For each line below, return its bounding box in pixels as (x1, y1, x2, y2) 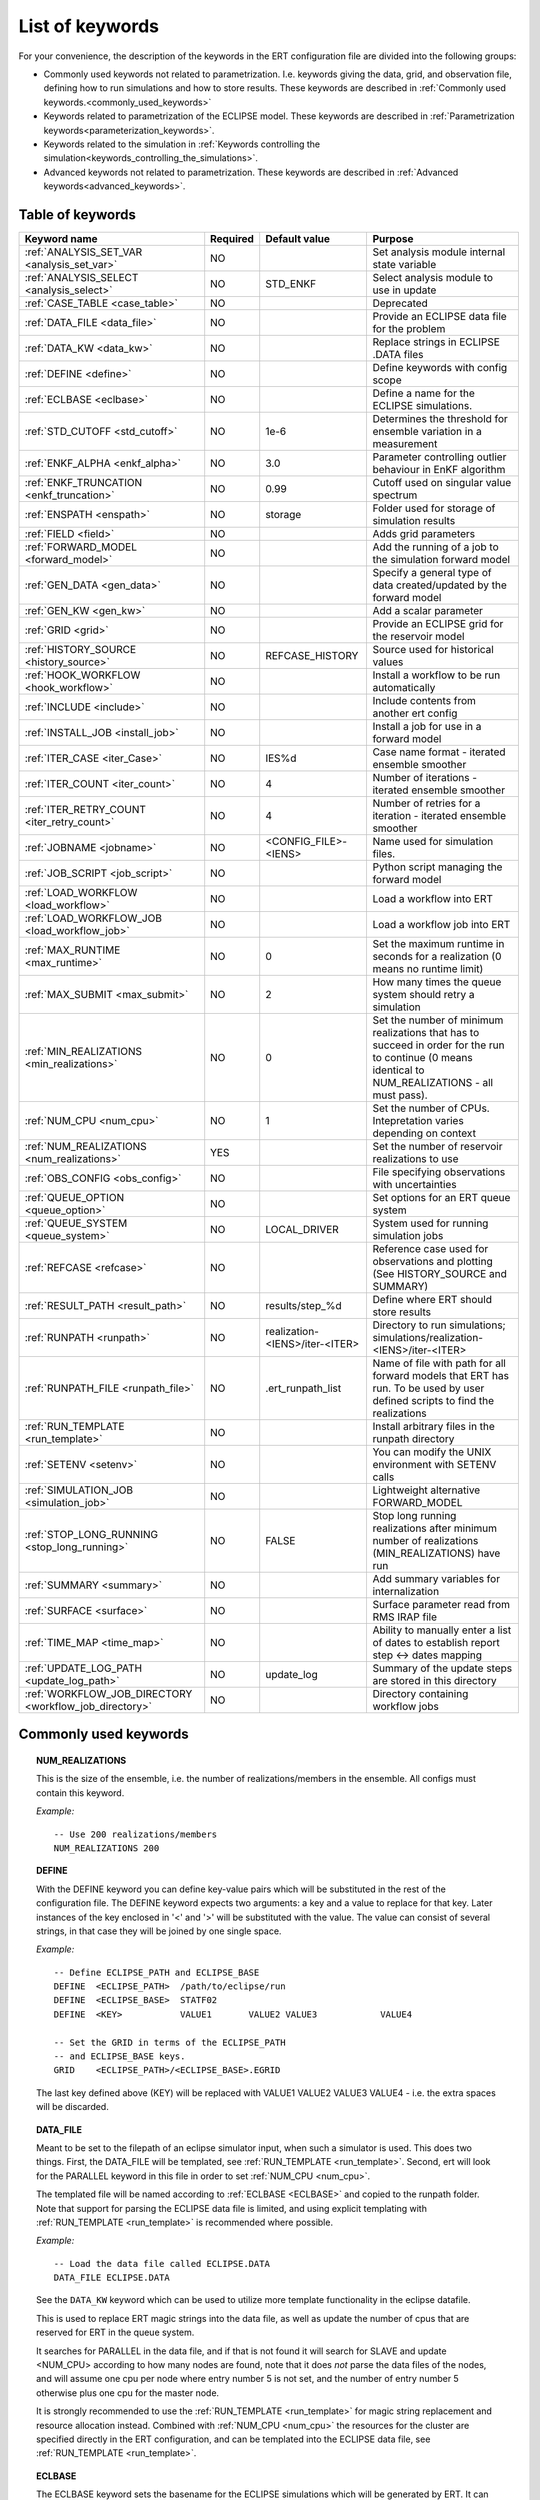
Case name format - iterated (372, 745, 506, 759)
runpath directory (372, 1431, 455, 1445)
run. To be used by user (372, 1381, 485, 1395)
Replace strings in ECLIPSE (372, 335, 500, 349)
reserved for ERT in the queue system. (36, 2326, 195, 2339)
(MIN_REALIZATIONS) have (372, 1546, 501, 1560)
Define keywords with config (372, 360, 508, 374)
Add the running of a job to (372, 540, 499, 554)
